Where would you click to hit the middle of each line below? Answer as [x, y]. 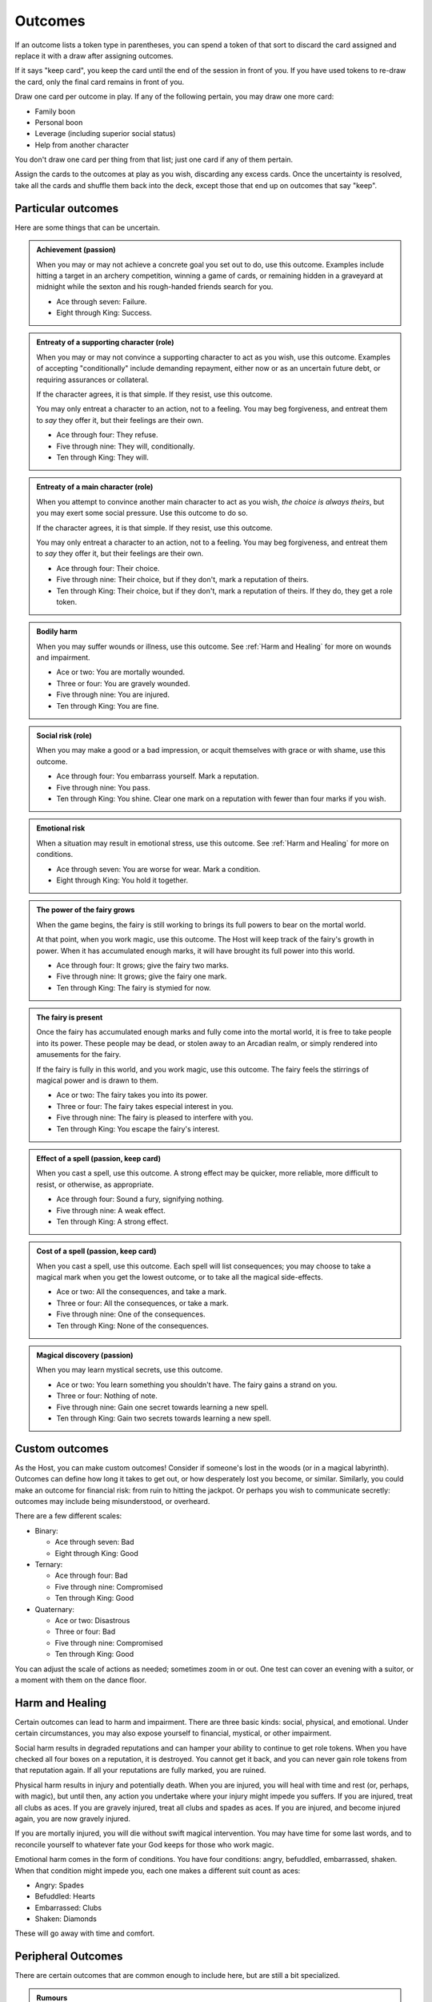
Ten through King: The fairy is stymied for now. [134, 987]
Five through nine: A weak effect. [111, 1210]
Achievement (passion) [76, 250]
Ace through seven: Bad [94, 1542]
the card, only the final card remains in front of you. [100, 82]
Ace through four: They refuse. [108, 435]
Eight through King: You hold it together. [122, 880]
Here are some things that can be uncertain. [87, 227]
